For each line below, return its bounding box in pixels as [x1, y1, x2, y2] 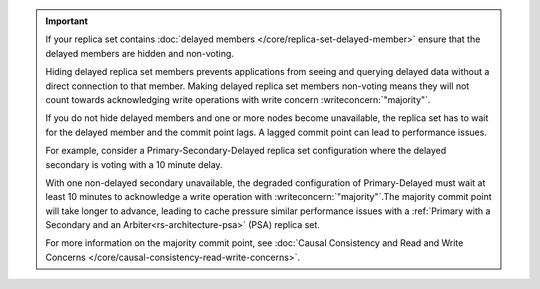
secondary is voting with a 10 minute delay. [45, 158, 224, 170]
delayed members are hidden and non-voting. [45, 47, 235, 59]
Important [45, 15, 89, 27]
